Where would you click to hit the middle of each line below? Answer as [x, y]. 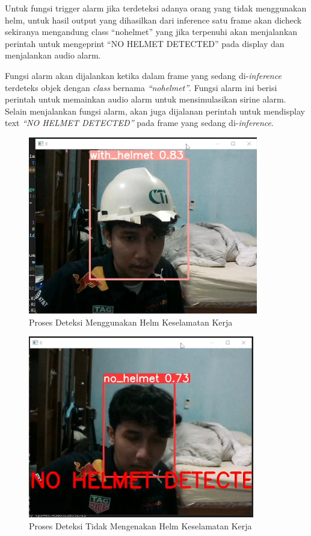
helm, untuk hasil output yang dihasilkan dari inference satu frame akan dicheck [153, 20]
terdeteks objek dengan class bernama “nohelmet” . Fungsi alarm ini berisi [141, 87]
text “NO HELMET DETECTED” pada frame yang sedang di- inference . [139, 123]
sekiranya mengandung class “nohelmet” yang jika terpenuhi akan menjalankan [151, 32]
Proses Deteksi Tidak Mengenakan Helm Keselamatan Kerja [140, 525]
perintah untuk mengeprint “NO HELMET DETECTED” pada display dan [145, 43]
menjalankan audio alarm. [53, 55]
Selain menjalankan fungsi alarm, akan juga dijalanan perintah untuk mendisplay [155, 111]
